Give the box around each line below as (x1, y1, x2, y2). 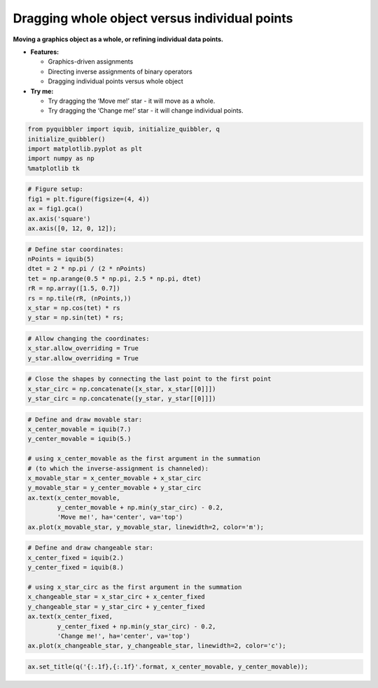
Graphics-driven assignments (48, 57, 134, 66)
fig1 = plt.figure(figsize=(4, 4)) (27, 195, 150, 203)
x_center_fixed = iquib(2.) (27, 554, 124, 561)
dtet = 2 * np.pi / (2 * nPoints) (27, 265, 146, 273)
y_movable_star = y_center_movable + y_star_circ (27, 484, 202, 492)
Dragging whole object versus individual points (13, 10, 293, 26)
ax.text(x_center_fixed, (27, 612, 113, 621)
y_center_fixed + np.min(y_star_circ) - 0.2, (57, 622, 216, 630)
